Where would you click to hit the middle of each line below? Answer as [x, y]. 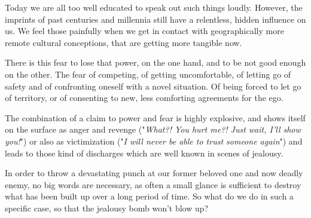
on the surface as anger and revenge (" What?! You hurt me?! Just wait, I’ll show [153, 129]
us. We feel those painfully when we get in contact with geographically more [144, 31]
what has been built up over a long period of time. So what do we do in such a [149, 196]
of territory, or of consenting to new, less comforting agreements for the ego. [144, 98]
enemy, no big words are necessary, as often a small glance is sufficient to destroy [153, 184]
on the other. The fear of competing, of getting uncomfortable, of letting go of [148, 74]
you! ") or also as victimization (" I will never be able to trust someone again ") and [154, 141]
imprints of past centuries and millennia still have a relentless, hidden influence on [155, 19]
